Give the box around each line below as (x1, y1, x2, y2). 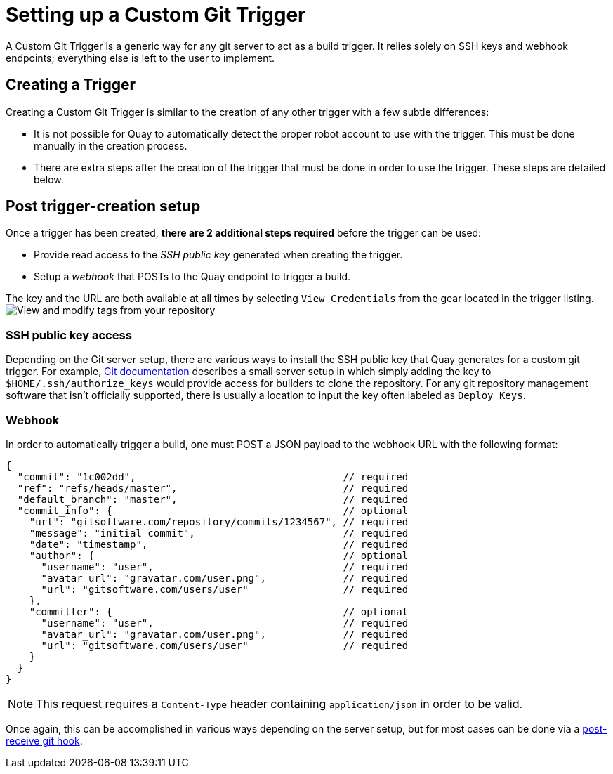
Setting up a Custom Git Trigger (6, 3, 306, 27)
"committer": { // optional (29, 605, 409, 617)
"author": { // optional (29, 549, 409, 561)
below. (34, 173, 64, 185)
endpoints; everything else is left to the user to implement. (6, 51, 275, 64)
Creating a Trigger (6, 76, 136, 94)
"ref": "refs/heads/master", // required (17, 482, 409, 494)
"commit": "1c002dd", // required (17, 471, 409, 483)
